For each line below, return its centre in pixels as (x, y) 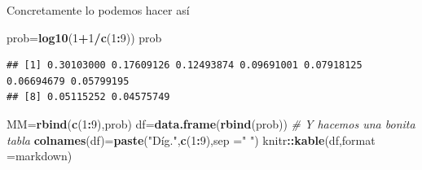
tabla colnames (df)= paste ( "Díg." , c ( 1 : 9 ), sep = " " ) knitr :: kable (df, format (191, 139)
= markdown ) (40, 156)
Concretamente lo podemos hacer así (98, 10)
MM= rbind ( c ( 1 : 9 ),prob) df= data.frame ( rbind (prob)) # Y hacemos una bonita (211, 123)
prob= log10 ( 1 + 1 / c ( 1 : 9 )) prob (84, 37)
